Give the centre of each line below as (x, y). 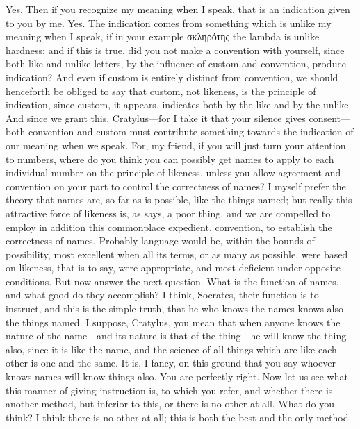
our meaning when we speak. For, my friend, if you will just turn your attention (176, 145)
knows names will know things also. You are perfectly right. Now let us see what (177, 377)
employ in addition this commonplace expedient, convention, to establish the (169, 227)
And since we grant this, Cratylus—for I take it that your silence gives (156, 118)
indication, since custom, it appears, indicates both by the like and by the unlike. (179, 104)
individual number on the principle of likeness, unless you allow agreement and (173, 173)
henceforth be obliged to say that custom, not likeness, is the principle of (161, 91)
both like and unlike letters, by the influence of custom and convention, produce (176, 64)
